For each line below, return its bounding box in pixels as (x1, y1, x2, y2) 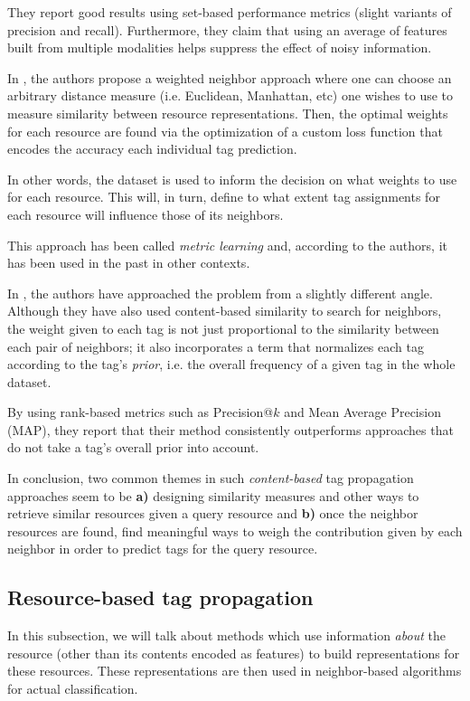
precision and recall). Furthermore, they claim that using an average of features (7, 20, 447, 39)
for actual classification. (7, 679, 138, 698)
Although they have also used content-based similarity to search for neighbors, (7, 301, 442, 320)
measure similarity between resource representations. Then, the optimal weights (7, 103, 448, 122)
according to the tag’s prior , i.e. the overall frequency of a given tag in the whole (7, 355, 456, 374)
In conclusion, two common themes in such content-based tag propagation (7, 469, 414, 488)
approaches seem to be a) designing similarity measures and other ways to (7, 486, 419, 505)
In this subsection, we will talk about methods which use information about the (7, 626, 446, 645)
